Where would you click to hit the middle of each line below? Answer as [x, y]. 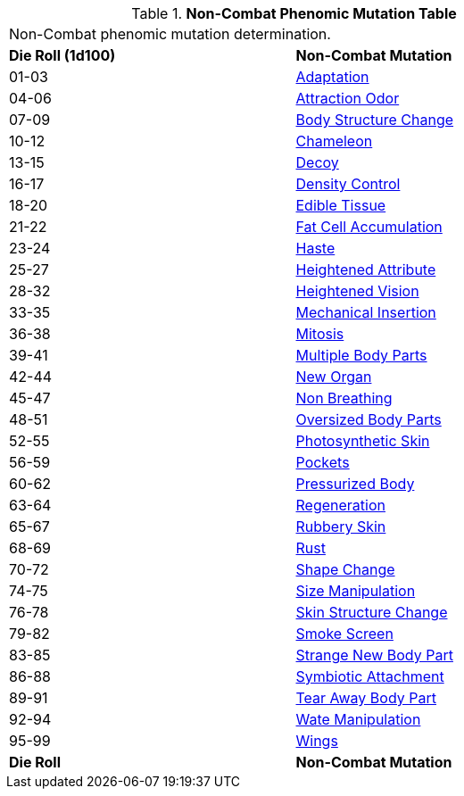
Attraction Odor [348, 98]
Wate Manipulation [358, 719]
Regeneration [340, 505]
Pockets [323, 462]
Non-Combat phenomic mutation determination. [170, 34]
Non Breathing [344, 398]
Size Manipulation [356, 591]
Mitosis [320, 334]
